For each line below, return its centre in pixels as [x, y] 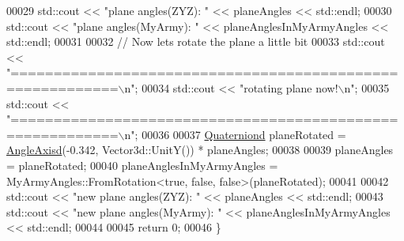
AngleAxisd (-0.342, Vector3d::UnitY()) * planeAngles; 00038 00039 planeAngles [200, 150]
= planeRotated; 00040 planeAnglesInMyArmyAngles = [142, 165]
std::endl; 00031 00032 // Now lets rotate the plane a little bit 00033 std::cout [196, 41]
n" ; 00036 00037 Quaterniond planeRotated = [235, 134]
